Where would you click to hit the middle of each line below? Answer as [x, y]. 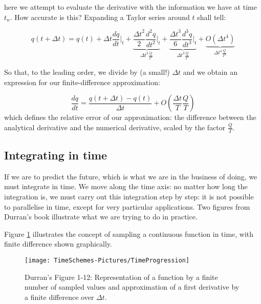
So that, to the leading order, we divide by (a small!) [87, 72]
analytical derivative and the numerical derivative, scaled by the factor [115, 127]
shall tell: [212, 17]
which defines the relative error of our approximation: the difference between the [130, 117]
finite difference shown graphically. [58, 244]
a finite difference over [59, 297]
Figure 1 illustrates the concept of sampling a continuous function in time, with [129, 234]
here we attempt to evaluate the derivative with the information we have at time [130, 7]
